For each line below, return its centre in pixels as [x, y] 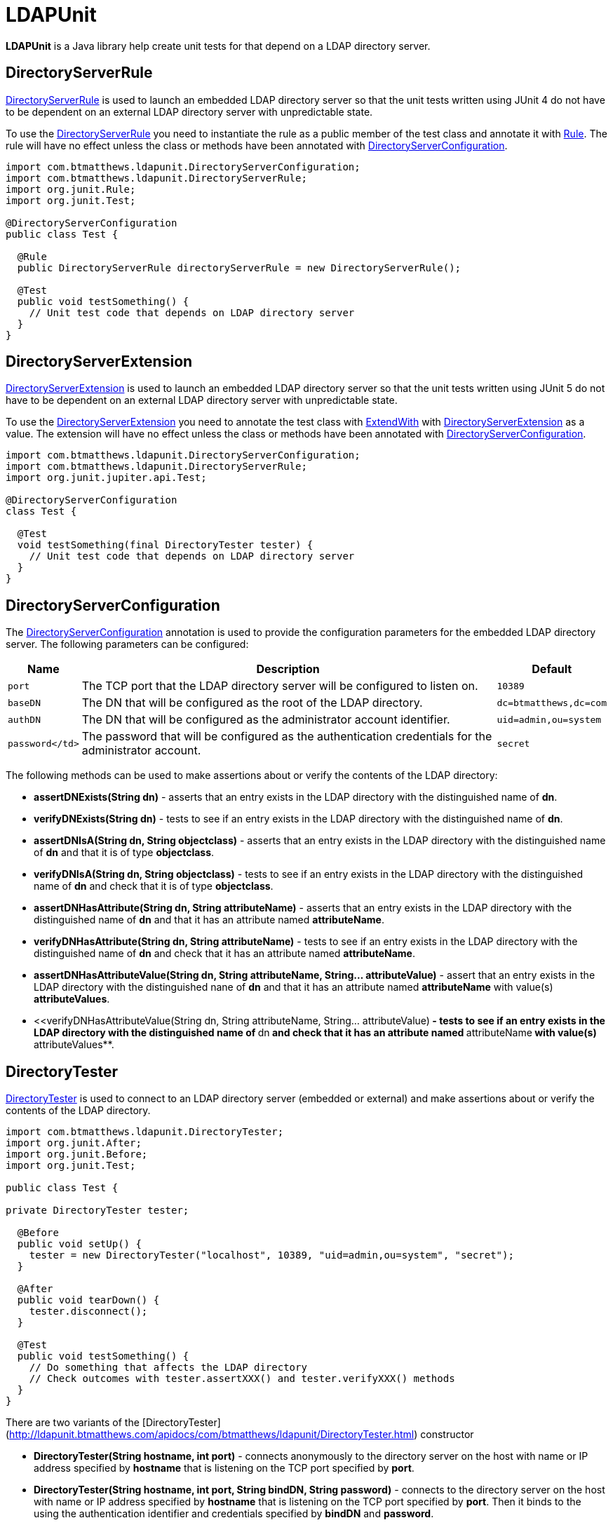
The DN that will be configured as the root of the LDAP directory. [252, 703]
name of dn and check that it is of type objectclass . [154, 886]
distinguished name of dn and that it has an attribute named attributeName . [209, 920]
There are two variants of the [73, 1423]
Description [288, 669]
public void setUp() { [79, 1244]
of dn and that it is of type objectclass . [124, 853]
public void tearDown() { [88, 1300]
